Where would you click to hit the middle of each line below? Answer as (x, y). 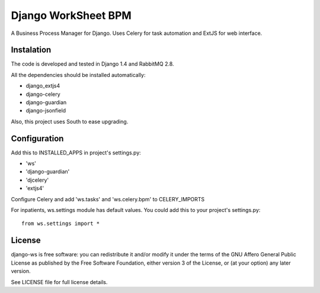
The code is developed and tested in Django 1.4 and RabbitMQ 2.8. (92, 64)
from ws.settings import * (61, 224)
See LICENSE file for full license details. (59, 282)
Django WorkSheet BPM (71, 15)
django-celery (43, 94)
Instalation (31, 50)
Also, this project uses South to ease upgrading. (70, 121)
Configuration (37, 138)
